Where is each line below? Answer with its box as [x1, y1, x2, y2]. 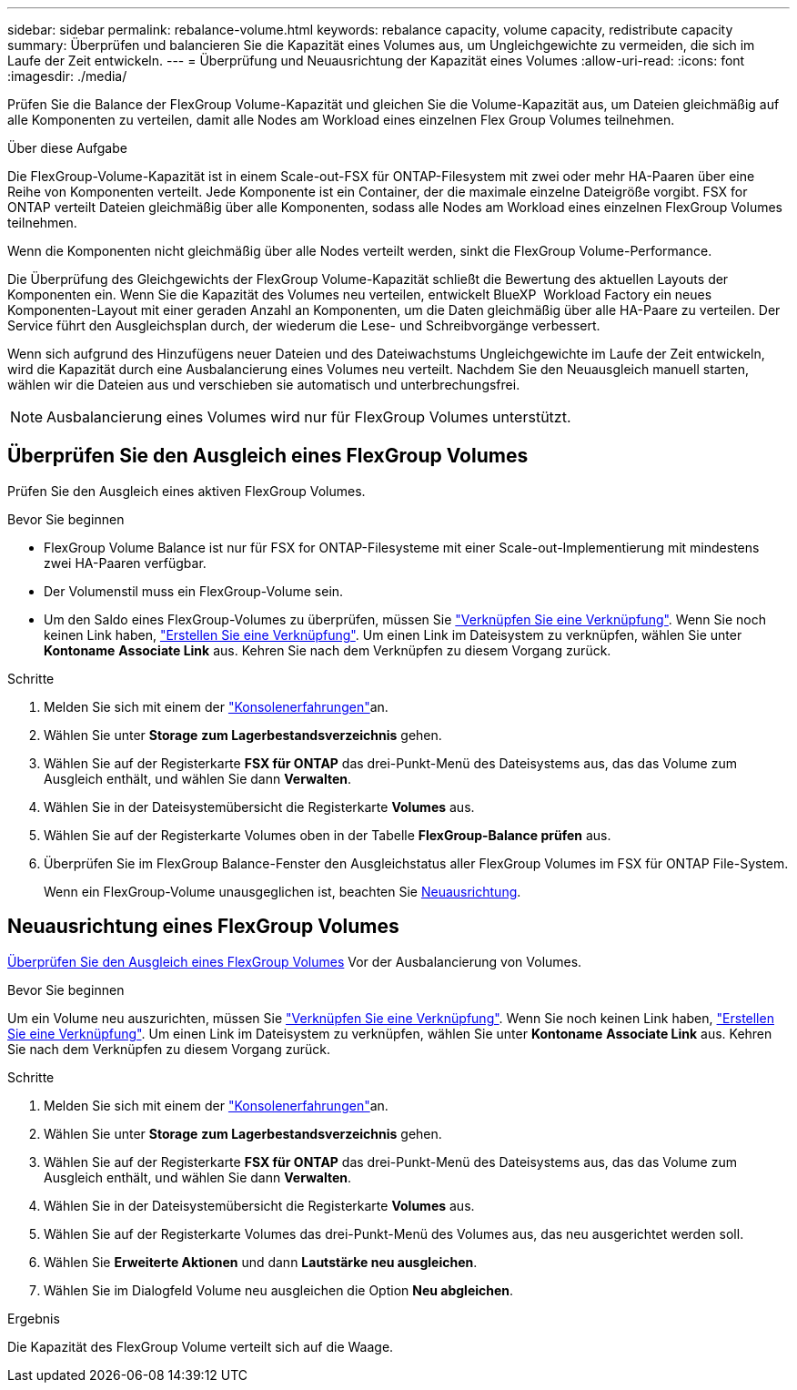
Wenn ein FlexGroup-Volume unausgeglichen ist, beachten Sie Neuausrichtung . [44, 883, 521, 899]
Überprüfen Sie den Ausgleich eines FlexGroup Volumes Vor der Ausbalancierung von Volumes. [7, 953, 582, 969]
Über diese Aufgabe [7, 140, 127, 156]
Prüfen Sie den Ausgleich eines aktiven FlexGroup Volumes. [7, 482, 366, 499]
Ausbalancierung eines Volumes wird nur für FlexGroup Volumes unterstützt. [46, 408, 571, 426]
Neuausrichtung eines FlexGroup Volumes [7, 915, 399, 939]
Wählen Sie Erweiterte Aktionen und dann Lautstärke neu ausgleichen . [44, 1253, 478, 1270]
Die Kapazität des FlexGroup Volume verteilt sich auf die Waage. [7, 1338, 394, 1354]
